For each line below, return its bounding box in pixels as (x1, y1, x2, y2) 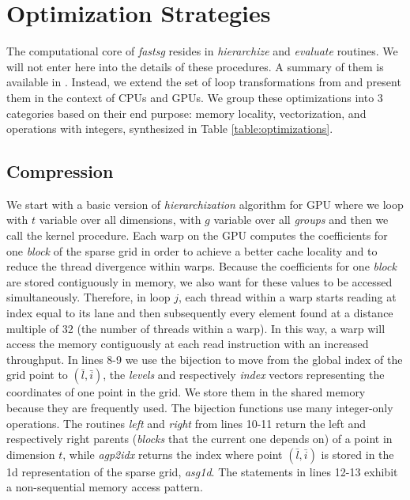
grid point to (6, 366, 68, 383)
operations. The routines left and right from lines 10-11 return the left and (6, 415, 367, 431)
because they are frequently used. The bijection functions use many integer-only (6, 400, 393, 416)
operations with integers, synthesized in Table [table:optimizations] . (6, 120, 333, 137)
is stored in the (321, 445, 394, 462)
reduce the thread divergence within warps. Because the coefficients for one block (6, 258, 397, 275)
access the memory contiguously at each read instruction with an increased (6, 335, 369, 352)
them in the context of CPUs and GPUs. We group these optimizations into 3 (6, 89, 383, 105)
